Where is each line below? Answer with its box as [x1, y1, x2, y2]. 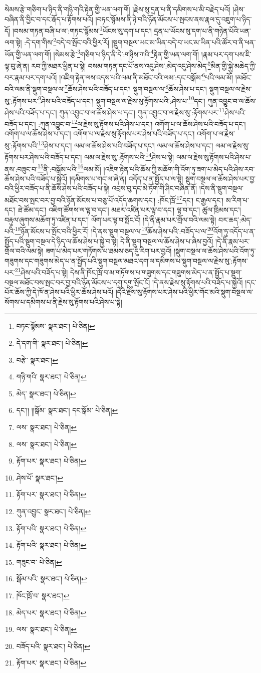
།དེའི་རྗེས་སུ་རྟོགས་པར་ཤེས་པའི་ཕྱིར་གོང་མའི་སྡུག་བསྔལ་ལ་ [115, 287, 253, 297]
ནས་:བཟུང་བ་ [5, 163, 38, 174]
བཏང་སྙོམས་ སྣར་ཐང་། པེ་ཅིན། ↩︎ [16, 321, 95, 331]
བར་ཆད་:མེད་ [218, 214, 252, 225]
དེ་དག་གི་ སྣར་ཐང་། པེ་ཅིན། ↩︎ [16, 338, 88, 348]
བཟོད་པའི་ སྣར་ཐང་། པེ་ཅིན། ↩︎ [16, 640, 90, 651]
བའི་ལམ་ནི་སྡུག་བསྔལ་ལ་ [5, 84, 65, 94]
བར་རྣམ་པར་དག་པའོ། [5, 72, 57, 82]
